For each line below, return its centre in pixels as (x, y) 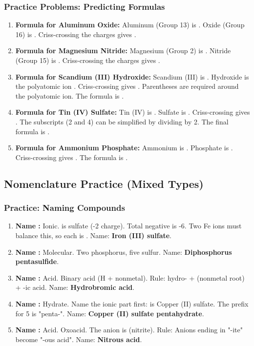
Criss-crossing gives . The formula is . (72, 157)
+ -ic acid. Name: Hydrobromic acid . (75, 287)
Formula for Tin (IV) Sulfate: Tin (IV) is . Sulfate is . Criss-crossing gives (133, 112)
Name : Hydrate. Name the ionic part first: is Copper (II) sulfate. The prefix (132, 303)
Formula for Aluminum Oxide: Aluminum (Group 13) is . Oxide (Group (130, 25)
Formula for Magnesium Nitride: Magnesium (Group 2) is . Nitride (123, 51)
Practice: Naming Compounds (64, 208)
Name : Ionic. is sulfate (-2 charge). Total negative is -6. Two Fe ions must (128, 226)
